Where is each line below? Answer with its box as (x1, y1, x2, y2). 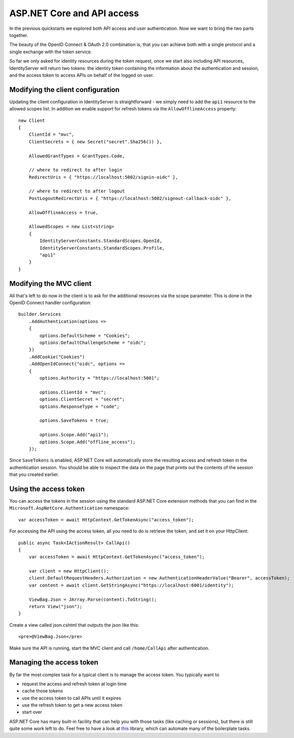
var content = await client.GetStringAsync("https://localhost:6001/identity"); (28, 582, 234, 588)
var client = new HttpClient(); (28, 568, 109, 574)
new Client (18, 117, 45, 124)
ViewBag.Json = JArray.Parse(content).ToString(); (28, 596, 157, 602)
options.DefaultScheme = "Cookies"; (39, 333, 131, 339)
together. (9, 32, 29, 38)
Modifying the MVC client (9, 279, 92, 288)
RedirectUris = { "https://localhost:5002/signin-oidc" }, (28, 174, 178, 180)
